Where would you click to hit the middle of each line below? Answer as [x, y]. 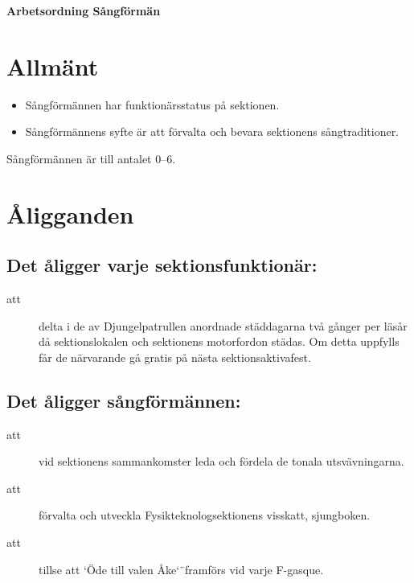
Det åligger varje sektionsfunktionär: [162, 265]
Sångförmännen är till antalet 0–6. [91, 158]
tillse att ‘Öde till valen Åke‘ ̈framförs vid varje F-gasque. [181, 569]
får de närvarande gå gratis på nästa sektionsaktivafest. [175, 357]
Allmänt [53, 66]
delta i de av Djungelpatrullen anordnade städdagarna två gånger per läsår [223, 325]
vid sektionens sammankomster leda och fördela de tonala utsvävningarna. [221, 461]
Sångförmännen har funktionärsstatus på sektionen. [152, 104]
